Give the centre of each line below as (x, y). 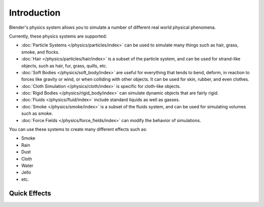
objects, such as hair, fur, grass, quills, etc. (64, 65)
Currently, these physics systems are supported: (58, 36)
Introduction (35, 13)
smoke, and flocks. (40, 52)
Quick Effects (30, 193)
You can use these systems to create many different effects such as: (78, 129)
